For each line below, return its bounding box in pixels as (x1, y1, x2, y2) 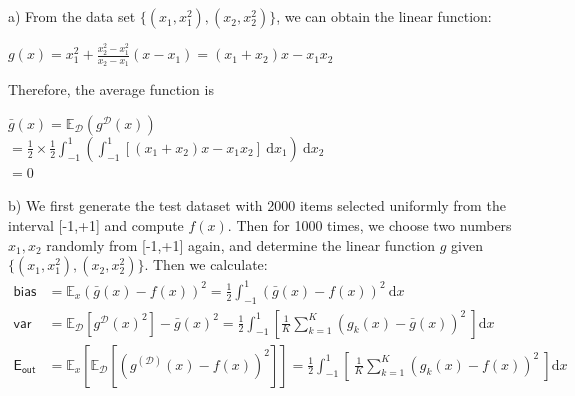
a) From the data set (8, 6, 136, 27)
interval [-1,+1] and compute (8, 215, 184, 236)
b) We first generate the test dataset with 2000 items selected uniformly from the (8, 195, 506, 216)
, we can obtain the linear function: (276, 6, 492, 27)
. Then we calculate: (144, 254, 268, 275)
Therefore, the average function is (8, 79, 214, 100)
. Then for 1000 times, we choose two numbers (227, 215, 512, 236)
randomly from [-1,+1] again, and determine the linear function (46, 234, 436, 255)
